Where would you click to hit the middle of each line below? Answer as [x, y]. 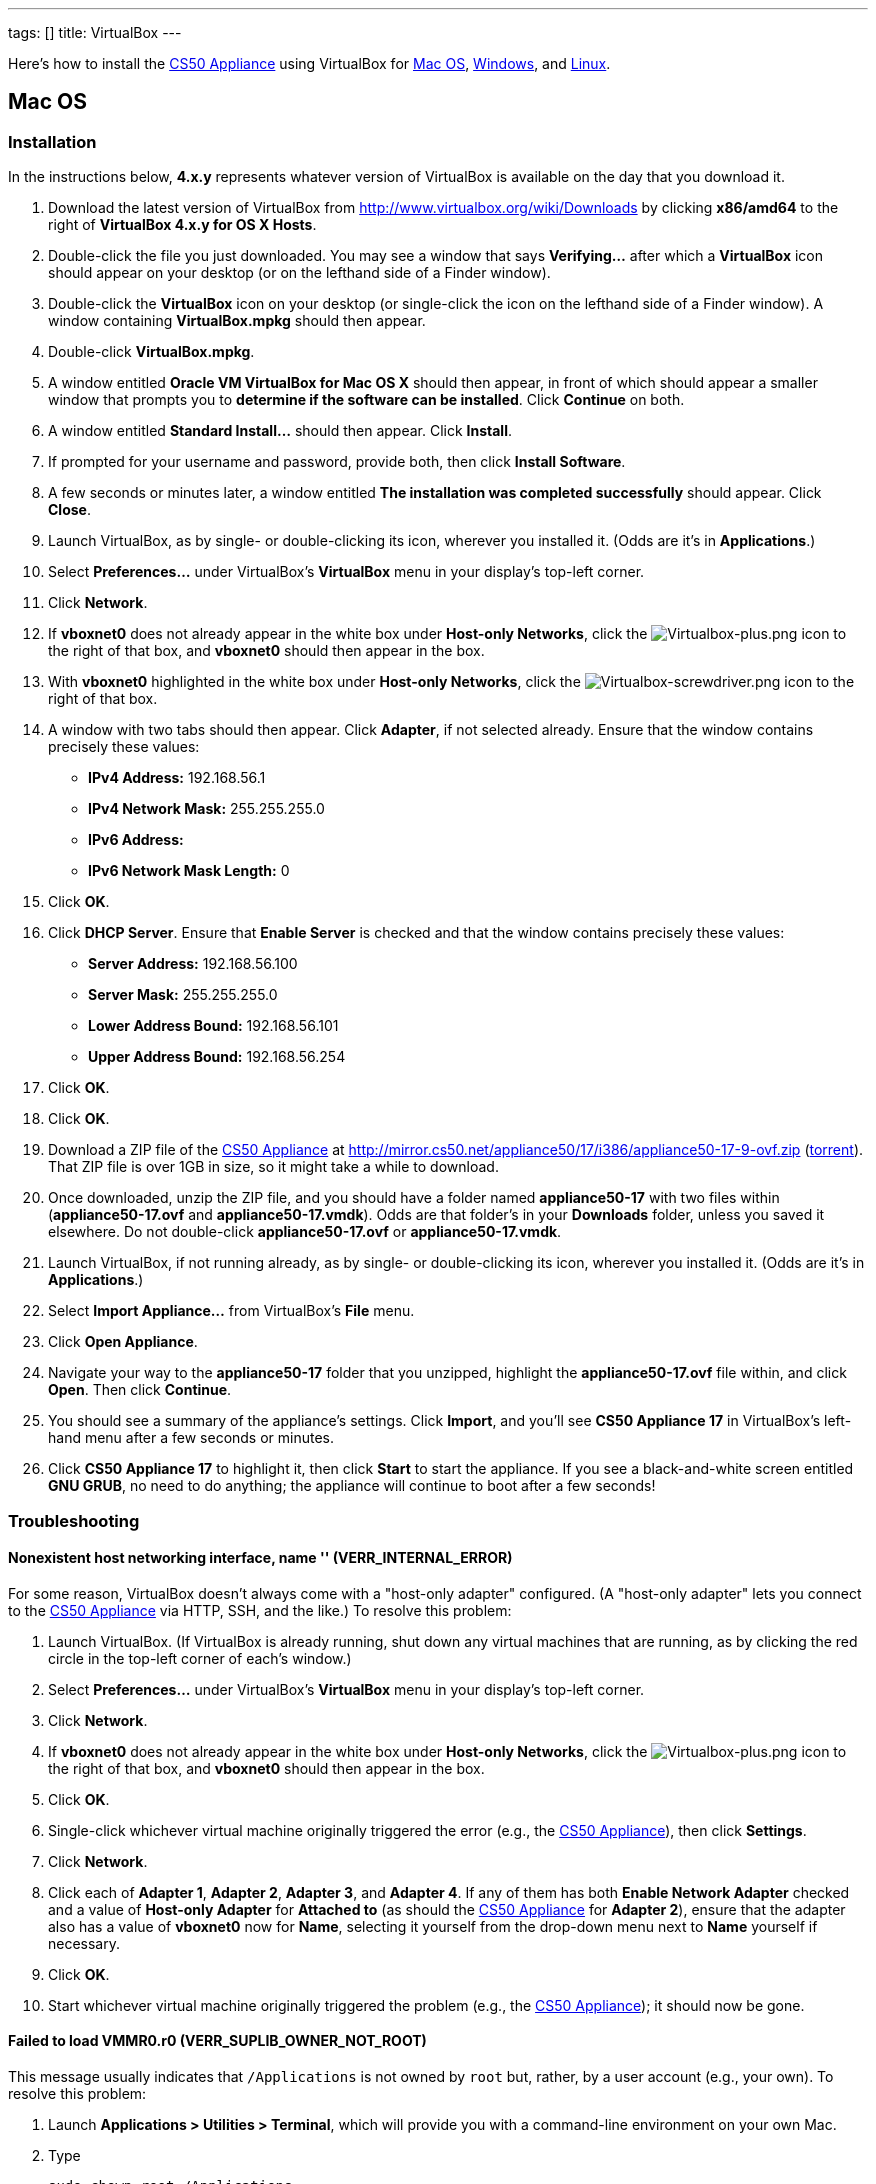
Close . [69, 510]
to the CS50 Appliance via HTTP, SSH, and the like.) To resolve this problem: [260, 1610]
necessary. [84, 1943]
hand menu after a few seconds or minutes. [191, 1438]
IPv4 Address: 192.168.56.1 [177, 778]
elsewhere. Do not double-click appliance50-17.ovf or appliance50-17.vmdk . [305, 1232]
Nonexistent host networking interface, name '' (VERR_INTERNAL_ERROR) [260, 1558]
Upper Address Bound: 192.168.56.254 [217, 1057]
